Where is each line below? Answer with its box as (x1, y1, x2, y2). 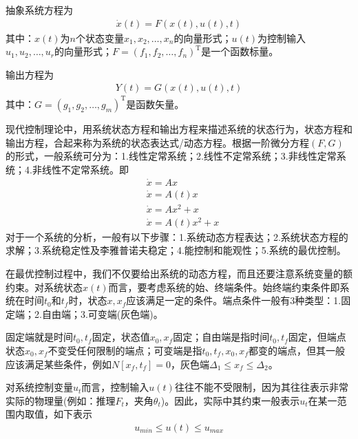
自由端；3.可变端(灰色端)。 (41, 306, 163, 321)
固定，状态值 (92, 330, 150, 344)
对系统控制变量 (6, 380, 73, 394)
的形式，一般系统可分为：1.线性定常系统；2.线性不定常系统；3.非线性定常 (6, 149, 337, 163)
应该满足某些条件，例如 (6, 356, 112, 371)
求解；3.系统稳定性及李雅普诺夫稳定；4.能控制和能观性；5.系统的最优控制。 (6, 243, 346, 257)
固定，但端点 (288, 330, 346, 344)
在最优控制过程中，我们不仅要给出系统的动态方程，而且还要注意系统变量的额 (6, 266, 352, 280)
